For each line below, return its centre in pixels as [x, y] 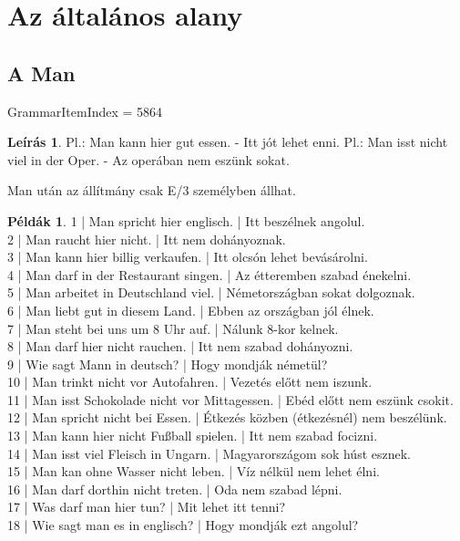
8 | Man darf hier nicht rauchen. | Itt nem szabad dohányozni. [180, 346]
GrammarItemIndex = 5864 [85, 111]
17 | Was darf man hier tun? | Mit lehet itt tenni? [147, 507]
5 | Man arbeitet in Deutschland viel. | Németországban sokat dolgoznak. [211, 292]
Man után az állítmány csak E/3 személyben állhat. [152, 190]
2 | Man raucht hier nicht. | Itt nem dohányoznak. [147, 239]
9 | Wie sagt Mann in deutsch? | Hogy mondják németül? [168, 364]
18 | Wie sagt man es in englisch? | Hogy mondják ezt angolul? [183, 525]
